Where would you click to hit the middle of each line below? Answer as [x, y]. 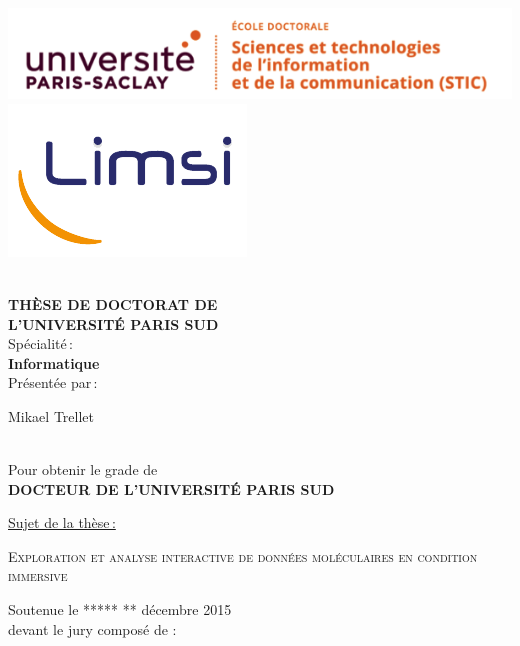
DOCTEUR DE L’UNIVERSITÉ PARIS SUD [171, 488]
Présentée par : [53, 382]
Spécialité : [40, 343]
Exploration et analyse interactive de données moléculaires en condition [243, 555]
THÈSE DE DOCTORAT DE [113, 303]
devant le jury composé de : [92, 628]
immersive [38, 575]
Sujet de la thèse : [62, 522]
